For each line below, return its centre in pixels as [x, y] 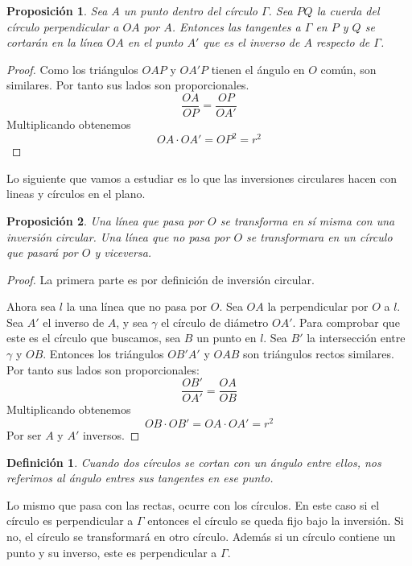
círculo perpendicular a [63, 26]
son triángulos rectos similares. [318, 354]
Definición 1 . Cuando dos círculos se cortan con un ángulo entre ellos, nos [194, 462]
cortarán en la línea [55, 42]
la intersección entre [356, 338]
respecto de [343, 42]
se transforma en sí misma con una [307, 220]
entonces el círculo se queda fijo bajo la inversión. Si [276, 521]
